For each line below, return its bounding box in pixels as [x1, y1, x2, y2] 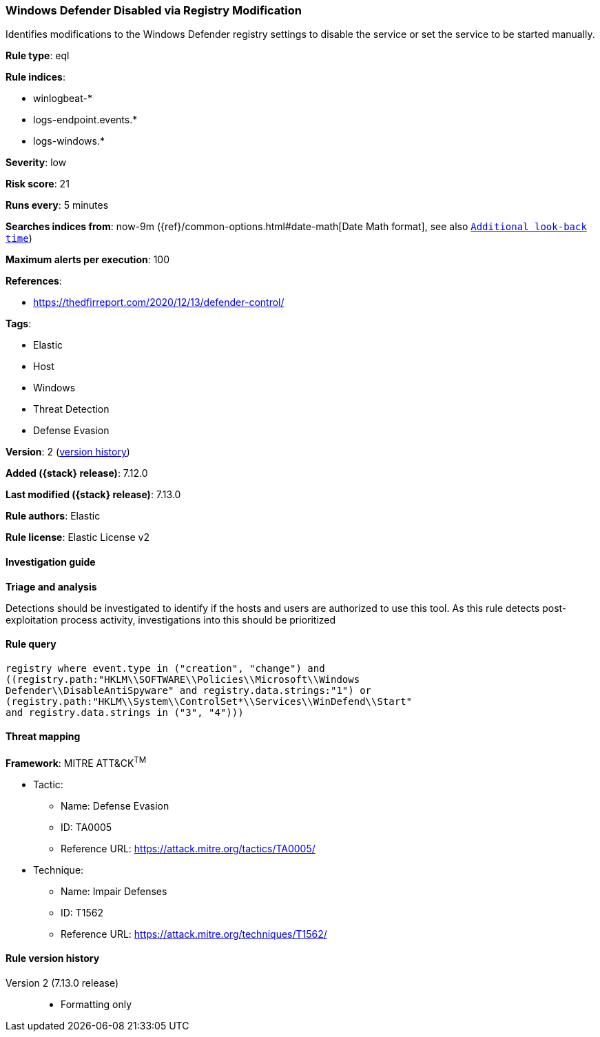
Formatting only [61, 998, 132, 1010]
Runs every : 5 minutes [6, 199, 109, 212]
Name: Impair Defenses [61, 885, 167, 897]
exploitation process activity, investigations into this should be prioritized [6, 613, 336, 626]
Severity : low [6, 156, 67, 169]
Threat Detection [33, 403, 110, 415]
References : [6, 275, 62, 287]
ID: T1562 [61, 906, 104, 918]
